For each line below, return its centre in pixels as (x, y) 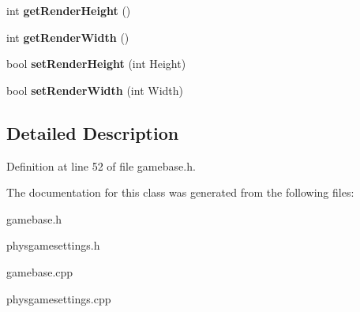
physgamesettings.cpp (59, 298)
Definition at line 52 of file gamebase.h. (101, 165)
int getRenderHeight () (69, 10)
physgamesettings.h (53, 245)
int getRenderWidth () (68, 37)
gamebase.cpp (40, 271)
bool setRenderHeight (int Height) (96, 64)
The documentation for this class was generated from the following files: (180, 192)
